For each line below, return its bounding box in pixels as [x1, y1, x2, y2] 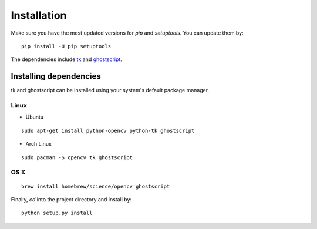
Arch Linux [25, 140, 52, 147]
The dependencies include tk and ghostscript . [11, 56, 123, 63]
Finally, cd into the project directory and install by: [11, 196, 132, 203]
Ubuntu [25, 113, 44, 120]
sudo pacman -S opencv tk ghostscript [21, 154, 133, 161]
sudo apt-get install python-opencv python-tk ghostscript [21, 127, 195, 134]
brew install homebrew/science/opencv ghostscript [21, 183, 170, 190]
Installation [11, 9, 67, 22]
